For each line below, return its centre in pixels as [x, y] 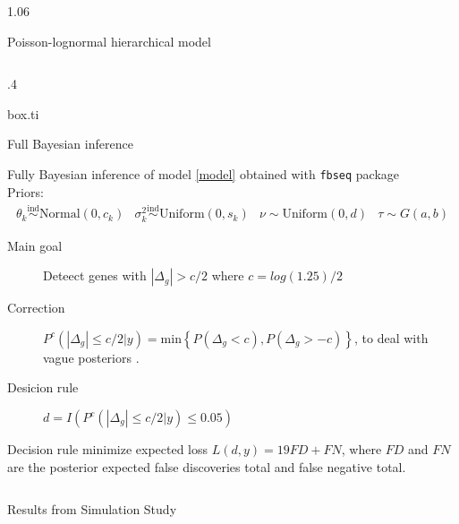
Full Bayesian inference [70, 144]
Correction [36, 308]
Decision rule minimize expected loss [108, 449]
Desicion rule [43, 387]
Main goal [35, 245]
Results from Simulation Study [92, 509]
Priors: [25, 191]
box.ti [23, 113]
